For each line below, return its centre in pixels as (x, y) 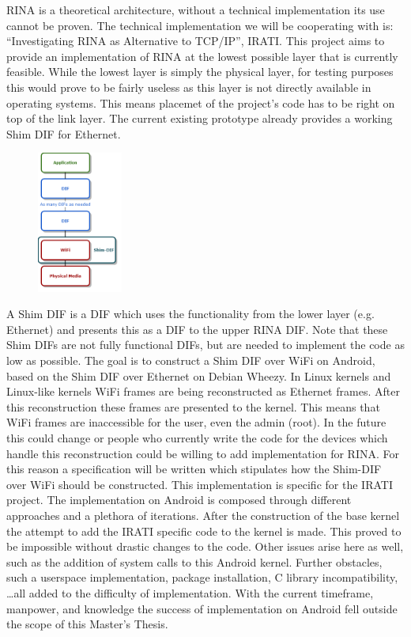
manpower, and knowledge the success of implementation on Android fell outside (202, 608)
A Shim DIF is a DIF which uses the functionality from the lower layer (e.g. (190, 314)
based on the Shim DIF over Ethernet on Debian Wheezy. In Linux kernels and (199, 375)
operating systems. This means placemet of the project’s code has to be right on (201, 102)
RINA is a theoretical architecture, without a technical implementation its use (196, 9)
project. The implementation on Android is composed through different (179, 500)
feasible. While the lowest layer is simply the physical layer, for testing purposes (200, 72)
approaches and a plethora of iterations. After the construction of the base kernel (203, 515)
